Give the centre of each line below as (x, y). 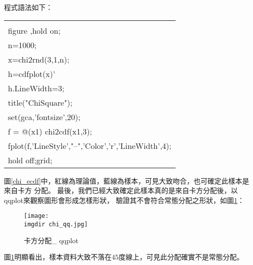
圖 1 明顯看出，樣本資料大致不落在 (58, 257)
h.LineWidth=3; (36, 88)
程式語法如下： (28, 7)
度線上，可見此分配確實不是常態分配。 (181, 257)
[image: (36, 216)
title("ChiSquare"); (40, 102)
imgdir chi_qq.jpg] (56, 225)
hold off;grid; (30, 160)
